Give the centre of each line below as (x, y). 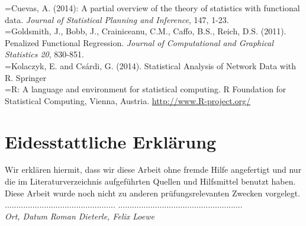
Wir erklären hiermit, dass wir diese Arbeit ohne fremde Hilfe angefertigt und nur (153, 169)
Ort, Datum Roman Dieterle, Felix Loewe (80, 216)
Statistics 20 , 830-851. (44, 54)
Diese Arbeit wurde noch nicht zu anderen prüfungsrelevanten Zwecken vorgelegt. (153, 193)
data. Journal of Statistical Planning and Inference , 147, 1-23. (117, 19)
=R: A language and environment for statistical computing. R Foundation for (146, 89)
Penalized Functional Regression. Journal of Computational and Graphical (139, 42)
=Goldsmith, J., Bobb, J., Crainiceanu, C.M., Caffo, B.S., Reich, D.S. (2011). (146, 31)
